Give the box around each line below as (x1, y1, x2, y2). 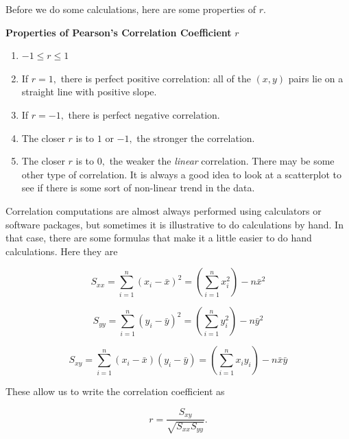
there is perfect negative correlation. (68, 107, 220, 121)
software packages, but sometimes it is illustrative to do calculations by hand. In (5, 217, 344, 231)
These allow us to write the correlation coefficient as (5, 384, 225, 399)
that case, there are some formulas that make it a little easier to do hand (5, 230, 312, 245)
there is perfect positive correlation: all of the (60, 71, 251, 85)
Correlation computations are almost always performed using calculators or (5, 203, 322, 217)
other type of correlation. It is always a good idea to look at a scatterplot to (21, 167, 342, 181)
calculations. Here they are (5, 244, 118, 258)
